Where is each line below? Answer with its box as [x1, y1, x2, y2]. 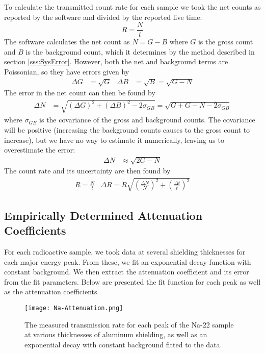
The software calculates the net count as [4, 36, 130, 47]
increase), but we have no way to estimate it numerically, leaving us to [4, 134, 224, 145]
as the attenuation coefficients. [4, 286, 99, 297]
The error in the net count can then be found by [4, 87, 155, 98]
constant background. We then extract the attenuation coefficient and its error [4, 266, 249, 277]
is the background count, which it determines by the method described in [25, 46, 255, 57]
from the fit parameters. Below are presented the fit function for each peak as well [4, 276, 261, 287]
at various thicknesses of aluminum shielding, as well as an [24, 329, 207, 340]
